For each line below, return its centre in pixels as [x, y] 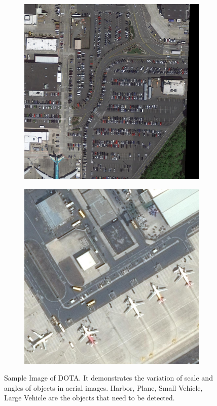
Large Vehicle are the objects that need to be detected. [89, 398]
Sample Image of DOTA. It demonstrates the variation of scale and [108, 378]
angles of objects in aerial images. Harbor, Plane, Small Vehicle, [103, 387]
